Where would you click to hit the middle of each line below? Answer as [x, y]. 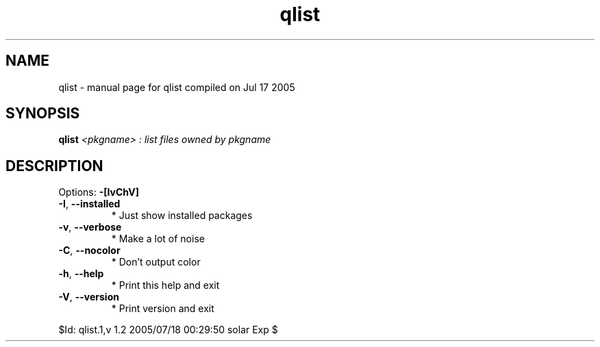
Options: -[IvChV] [99, 192]
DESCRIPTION [54, 166]
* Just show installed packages [182, 216]
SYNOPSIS [43, 114]
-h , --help [81, 274]
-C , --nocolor [89, 250]
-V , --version [89, 297]
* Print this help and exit [165, 285]
